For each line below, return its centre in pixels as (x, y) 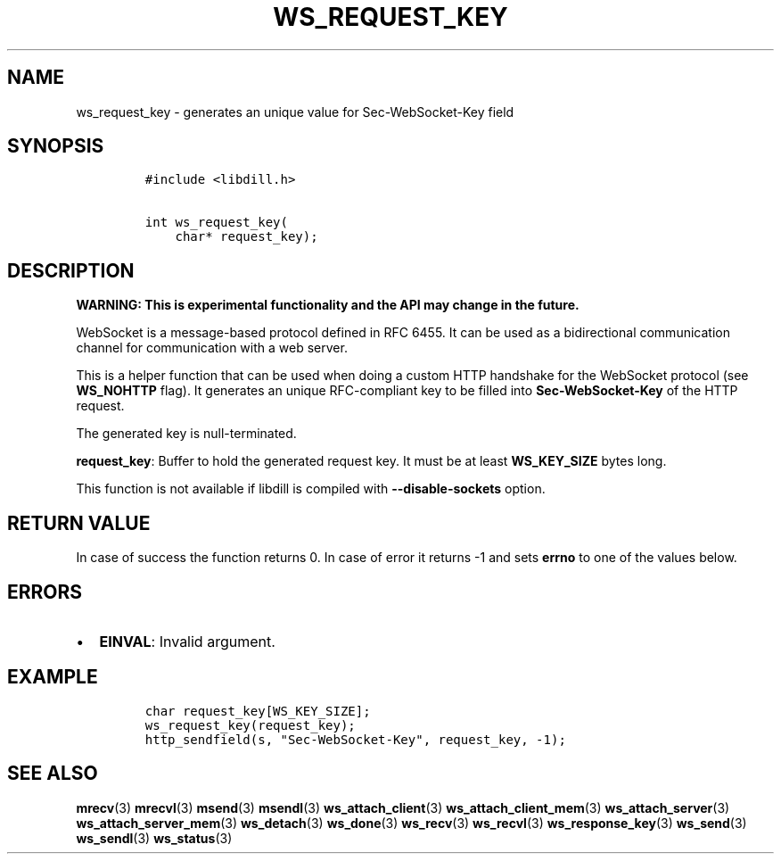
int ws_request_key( (216, 223)
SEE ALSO (53, 774)
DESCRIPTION (71, 270)
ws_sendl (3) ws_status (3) (154, 838)
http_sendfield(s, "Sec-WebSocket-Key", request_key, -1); (355, 739)
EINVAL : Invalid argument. (187, 641)
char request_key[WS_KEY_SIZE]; (258, 711)
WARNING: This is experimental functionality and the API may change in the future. (328, 305)
